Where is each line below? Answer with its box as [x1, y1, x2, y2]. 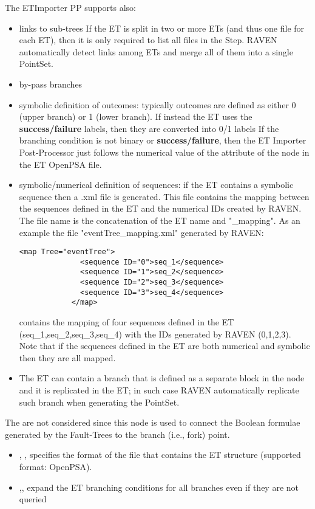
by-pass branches [19, 77, 83, 90]
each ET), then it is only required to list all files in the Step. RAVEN [19, 33, 277, 46]
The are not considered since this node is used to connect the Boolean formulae [5, 416, 300, 429]
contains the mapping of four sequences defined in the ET [19, 316, 234, 328]
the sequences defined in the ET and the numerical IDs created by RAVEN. [19, 202, 302, 215]
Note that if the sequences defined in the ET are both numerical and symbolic [19, 339, 310, 352]
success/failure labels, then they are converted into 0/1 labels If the [19, 122, 279, 134]
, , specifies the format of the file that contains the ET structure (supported [19, 448, 301, 461]
